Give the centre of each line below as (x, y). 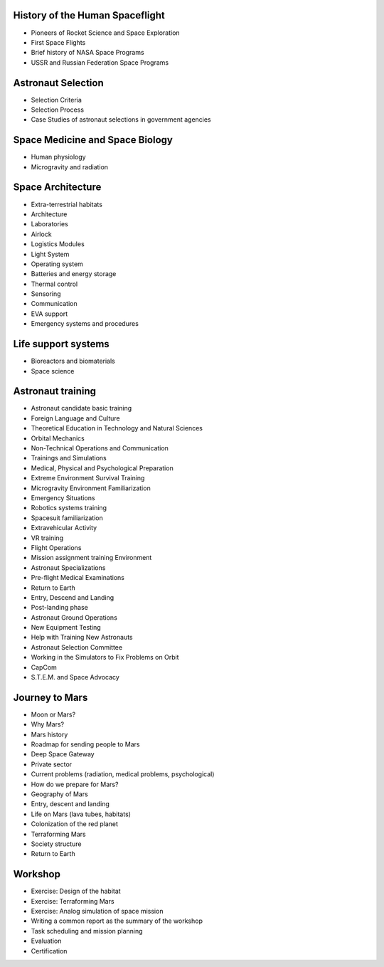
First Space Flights (58, 42)
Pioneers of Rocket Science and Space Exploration (106, 33)
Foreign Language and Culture (75, 418)
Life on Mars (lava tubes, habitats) (81, 814)
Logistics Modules (58, 244)
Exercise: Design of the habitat (76, 891)
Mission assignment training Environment (91, 558)
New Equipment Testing (66, 628)
